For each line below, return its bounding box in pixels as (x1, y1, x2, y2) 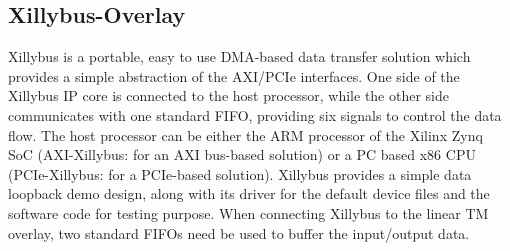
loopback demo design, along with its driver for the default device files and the (8, 183, 490, 204)
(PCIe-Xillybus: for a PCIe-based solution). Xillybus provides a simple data (8, 163, 472, 184)
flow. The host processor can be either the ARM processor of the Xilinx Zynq (8, 124, 483, 145)
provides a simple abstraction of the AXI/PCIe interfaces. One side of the (8, 65, 460, 86)
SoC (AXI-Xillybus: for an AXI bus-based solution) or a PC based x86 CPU (8, 144, 476, 165)
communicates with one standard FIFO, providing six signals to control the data (8, 104, 502, 125)
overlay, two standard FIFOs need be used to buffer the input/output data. (8, 222, 470, 243)
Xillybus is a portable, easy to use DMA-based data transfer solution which (8, 46, 471, 67)
